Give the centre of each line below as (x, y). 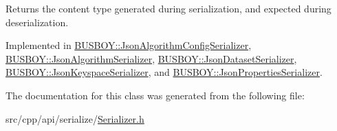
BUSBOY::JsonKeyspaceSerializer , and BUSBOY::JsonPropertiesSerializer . (164, 72)
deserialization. (37, 22)
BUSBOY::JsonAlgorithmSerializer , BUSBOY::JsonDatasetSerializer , (151, 58)
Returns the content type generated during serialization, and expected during (168, 8)
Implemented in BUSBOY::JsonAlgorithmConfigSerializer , (129, 45)
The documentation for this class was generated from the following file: (155, 95)
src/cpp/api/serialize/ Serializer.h (75, 118)
